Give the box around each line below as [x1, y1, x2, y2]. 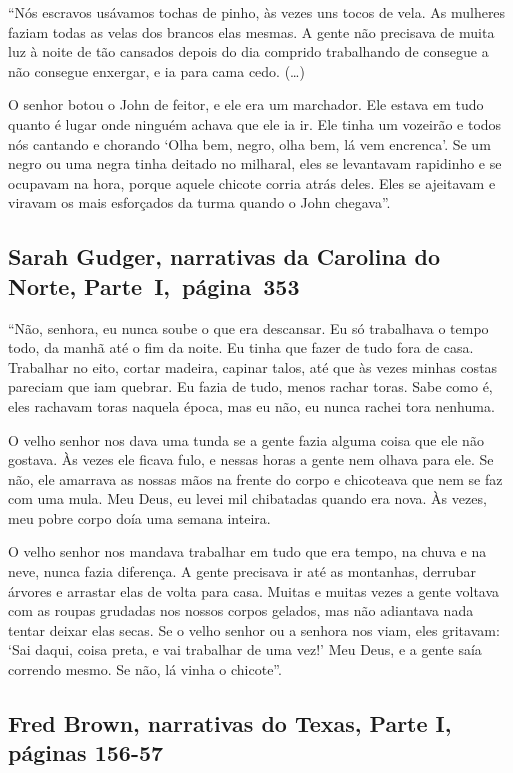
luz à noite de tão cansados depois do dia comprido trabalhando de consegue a [8, 41, 489, 62]
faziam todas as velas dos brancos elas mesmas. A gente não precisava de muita [8, 21, 495, 42]
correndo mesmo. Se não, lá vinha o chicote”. [8, 659, 282, 680]
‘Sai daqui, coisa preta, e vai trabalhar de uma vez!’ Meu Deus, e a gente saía [8, 639, 482, 660]
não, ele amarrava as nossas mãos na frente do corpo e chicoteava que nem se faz [8, 468, 503, 489]
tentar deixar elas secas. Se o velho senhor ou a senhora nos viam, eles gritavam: [8, 619, 500, 640]
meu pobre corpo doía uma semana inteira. [8, 507, 271, 528]
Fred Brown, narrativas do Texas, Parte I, [8, 708, 452, 739]
